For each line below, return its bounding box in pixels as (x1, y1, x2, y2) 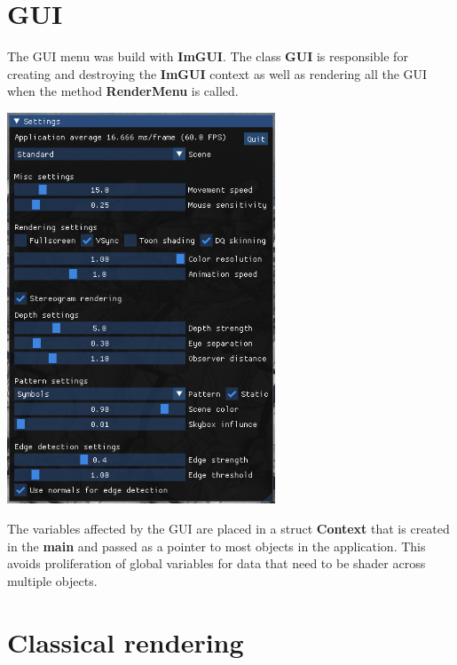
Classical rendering (7, 623, 244, 660)
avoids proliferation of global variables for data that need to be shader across (7, 554, 426, 573)
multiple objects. (7, 571, 98, 590)
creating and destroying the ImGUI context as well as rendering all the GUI (7, 64, 428, 83)
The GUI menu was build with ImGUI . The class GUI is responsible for (7, 47, 408, 66)
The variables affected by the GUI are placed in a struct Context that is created (7, 519, 450, 538)
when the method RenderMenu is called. (7, 82, 239, 100)
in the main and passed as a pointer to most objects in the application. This (7, 536, 426, 555)
